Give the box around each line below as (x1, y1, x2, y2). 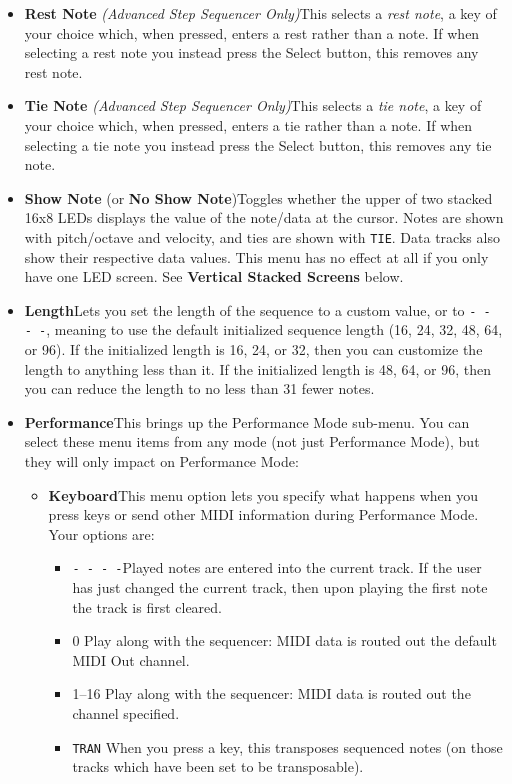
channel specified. (72, 703, 180, 724)
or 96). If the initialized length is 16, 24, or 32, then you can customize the (24, 339, 483, 360)
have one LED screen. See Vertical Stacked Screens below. (24, 266, 404, 287)
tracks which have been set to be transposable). (72, 756, 364, 777)
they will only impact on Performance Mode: (24, 451, 299, 472)
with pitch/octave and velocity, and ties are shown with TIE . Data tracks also (24, 226, 500, 247)
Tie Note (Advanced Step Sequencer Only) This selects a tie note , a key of (24, 95, 482, 116)
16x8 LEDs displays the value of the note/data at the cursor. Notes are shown (24, 207, 504, 228)
